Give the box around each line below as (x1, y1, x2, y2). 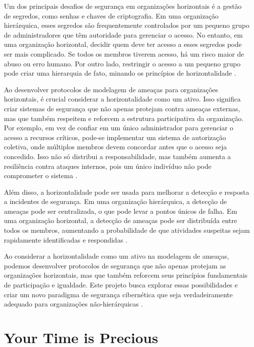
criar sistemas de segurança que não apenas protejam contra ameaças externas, (4, 103, 240, 113)
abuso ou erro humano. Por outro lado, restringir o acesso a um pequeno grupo (4, 58, 241, 68)
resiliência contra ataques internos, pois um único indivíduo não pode (4, 161, 212, 171)
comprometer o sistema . (4, 170, 78, 181)
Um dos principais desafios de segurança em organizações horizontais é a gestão (4, 1, 242, 11)
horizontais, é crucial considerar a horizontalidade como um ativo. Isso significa (4, 94, 241, 104)
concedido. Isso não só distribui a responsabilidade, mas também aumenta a (4, 151, 231, 161)
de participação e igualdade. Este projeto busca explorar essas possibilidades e (4, 280, 238, 290)
